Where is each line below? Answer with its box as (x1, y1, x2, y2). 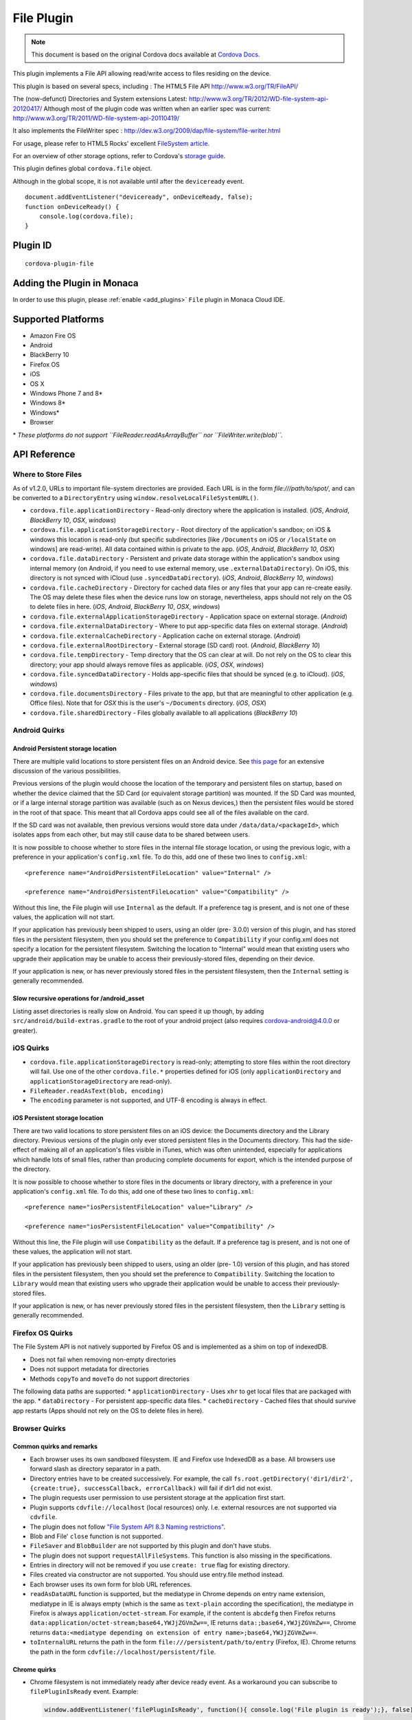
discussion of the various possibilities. (12, 767, 121, 775)
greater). (12, 1026, 38, 1035)
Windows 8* (30, 399, 66, 407)
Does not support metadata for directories (30, 1365, 149, 1373)
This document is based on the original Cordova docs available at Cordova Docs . (31, 50, 260, 58)
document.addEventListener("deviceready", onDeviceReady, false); (25, 193, 253, 201)
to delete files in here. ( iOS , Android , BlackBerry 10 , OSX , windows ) (30, 603, 220, 611)
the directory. (12, 1165, 51, 1173)
